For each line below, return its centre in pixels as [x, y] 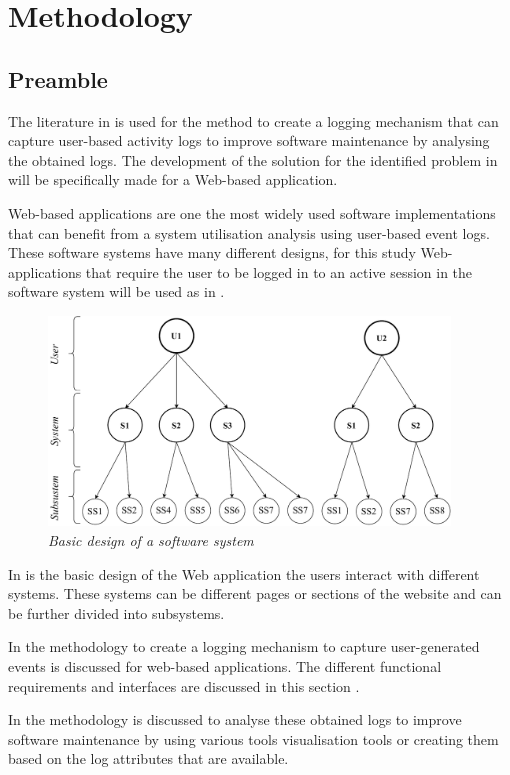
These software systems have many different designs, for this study [212, 252]
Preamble [58, 78]
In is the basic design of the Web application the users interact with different [244, 573]
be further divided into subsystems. [116, 612]
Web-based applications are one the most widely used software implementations [252, 212]
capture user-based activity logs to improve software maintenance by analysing [249, 140]
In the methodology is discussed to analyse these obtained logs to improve [235, 719]
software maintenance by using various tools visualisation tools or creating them [253, 738]
